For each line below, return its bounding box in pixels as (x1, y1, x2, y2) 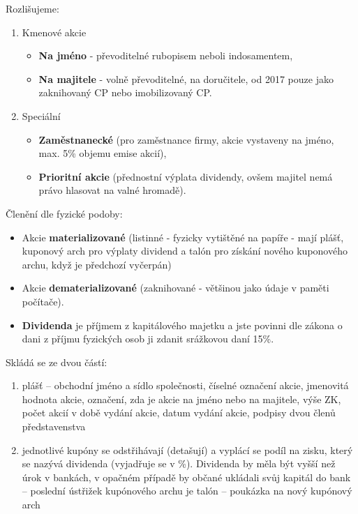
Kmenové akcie (22, 24, 87, 39)
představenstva (22, 419, 86, 434)
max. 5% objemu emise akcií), (38, 146, 167, 160)
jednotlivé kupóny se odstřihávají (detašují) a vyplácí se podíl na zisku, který (22, 442, 353, 457)
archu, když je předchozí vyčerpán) (22, 257, 172, 271)
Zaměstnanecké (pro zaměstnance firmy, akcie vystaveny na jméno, (38, 132, 334, 146)
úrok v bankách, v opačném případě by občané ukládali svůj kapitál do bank (22, 469, 351, 484)
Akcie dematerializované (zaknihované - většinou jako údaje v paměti (22, 280, 329, 295)
